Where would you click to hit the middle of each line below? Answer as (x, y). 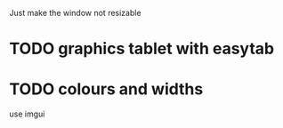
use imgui (27, 114)
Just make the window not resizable (75, 13)
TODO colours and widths (106, 89)
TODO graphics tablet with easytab (141, 49)
